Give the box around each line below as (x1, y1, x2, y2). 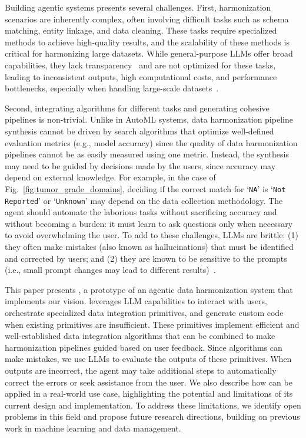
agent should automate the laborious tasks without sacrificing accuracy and (5, 206, 277, 218)
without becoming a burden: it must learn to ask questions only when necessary (5, 217, 293, 229)
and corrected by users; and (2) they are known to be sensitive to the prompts (5, 252, 287, 264)
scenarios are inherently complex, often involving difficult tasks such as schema (5, 12, 289, 25)
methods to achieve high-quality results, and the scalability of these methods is (5, 35, 290, 48)
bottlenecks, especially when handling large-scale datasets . (5, 82, 219, 94)
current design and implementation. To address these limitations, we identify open (5, 399, 301, 411)
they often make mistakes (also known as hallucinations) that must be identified (5, 241, 294, 252)
